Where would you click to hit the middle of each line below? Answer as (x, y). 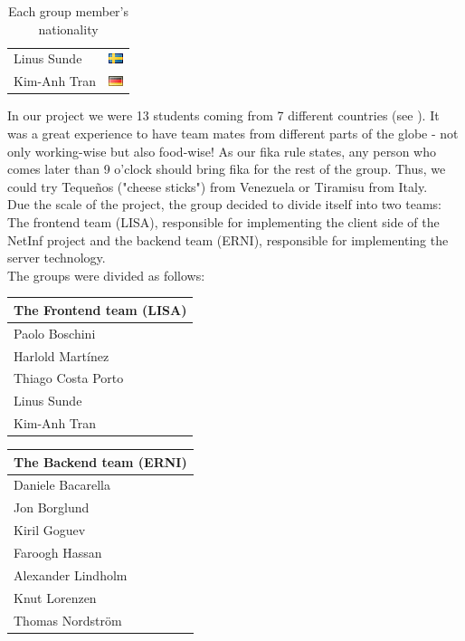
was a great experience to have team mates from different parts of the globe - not (233, 133)
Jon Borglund (52, 507)
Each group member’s (69, 11)
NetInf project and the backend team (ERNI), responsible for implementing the (228, 239)
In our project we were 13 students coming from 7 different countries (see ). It (223, 115)
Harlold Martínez (62, 355)
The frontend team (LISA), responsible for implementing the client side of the (223, 221)
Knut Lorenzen (55, 597)
